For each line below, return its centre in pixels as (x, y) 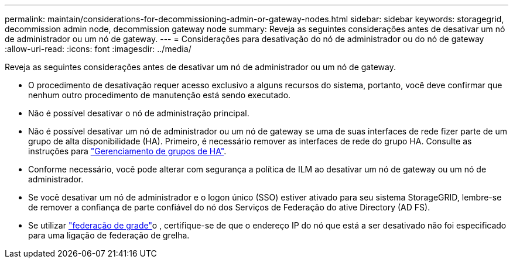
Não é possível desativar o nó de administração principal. (139, 113)
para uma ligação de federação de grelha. (109, 235)
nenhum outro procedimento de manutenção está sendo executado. (160, 95)
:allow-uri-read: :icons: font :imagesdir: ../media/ (98, 49)
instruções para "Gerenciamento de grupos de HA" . (127, 151)
